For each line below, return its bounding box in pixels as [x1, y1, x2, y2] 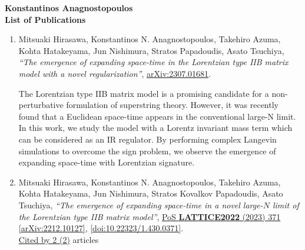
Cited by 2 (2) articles [18, 233, 99, 245]
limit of [272, 198, 299, 211]
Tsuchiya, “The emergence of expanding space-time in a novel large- [18, 198, 263, 211]
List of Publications [5, 13, 86, 25]
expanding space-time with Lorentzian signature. [18, 156, 195, 168]
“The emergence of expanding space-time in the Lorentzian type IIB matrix [18, 56, 289, 68]
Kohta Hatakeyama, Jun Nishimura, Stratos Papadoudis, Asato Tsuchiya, [18, 44, 284, 56]
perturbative [18, 99, 64, 111]
